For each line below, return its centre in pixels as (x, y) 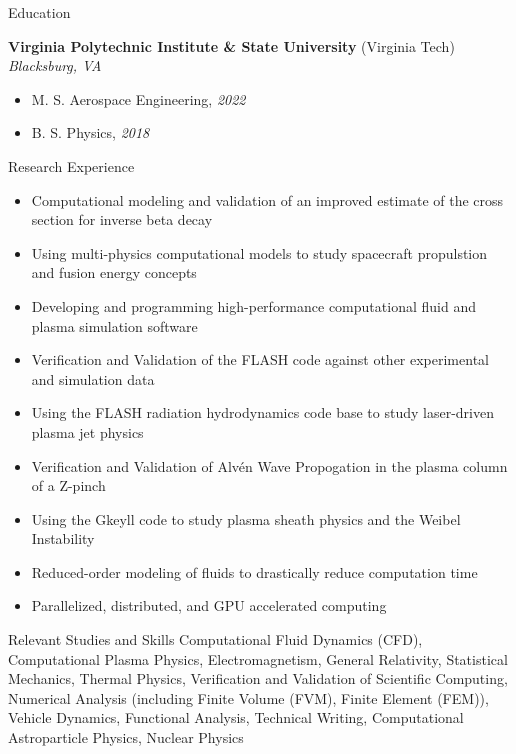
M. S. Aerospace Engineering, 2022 (138, 98)
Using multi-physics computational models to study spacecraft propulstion (259, 252)
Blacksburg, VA (55, 65)
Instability (63, 538)
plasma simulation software (114, 325)
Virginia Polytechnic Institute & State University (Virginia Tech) (231, 45)
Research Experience (71, 165)
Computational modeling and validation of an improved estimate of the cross (267, 199)
